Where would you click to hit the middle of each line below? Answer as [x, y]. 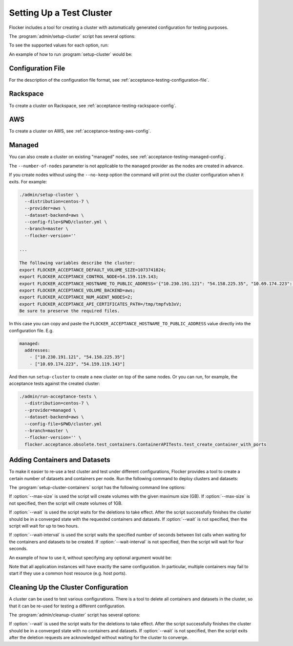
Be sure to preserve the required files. [70, 311]
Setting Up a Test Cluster [61, 13]
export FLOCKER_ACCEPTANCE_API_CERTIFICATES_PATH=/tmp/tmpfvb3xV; [100, 304]
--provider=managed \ [51, 410]
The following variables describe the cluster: [77, 263]
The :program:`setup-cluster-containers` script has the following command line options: [97, 488]
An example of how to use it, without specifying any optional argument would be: [91, 557]
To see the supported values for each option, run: [59, 45]
